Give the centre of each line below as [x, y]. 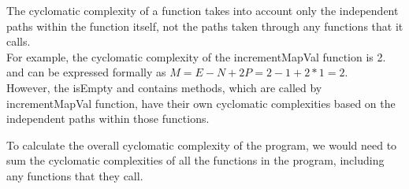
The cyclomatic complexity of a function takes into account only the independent [203, 10]
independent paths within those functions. [108, 119]
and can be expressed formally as [86, 72]
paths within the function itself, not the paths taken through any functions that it [205, 26]
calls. [19, 41]
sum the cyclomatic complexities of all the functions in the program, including [195, 160]
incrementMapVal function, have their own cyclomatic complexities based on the [201, 103]
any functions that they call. [75, 175]
